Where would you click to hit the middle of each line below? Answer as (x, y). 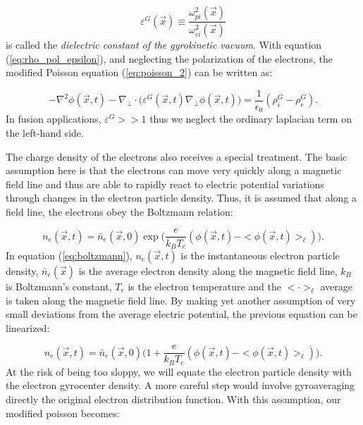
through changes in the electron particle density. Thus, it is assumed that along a (181, 198)
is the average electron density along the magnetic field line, (208, 271)
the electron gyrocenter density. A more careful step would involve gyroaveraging (180, 385)
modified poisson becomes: (63, 413)
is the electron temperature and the (204, 286)
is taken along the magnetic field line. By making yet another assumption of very (181, 300)
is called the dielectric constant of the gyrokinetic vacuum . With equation (164, 45)
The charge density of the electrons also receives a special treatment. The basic (177, 156)
